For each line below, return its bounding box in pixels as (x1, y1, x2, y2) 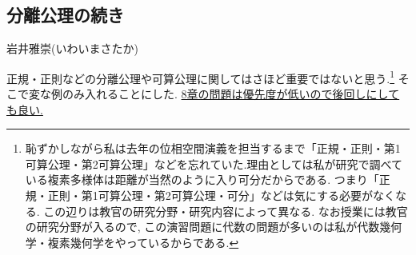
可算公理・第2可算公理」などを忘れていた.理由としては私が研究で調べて (25, 155, 403, 172)
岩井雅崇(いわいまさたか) (6, 40, 138, 57)
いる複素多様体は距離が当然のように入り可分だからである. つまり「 (25, 171, 379, 188)
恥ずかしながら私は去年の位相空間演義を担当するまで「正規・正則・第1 (25, 140, 401, 157)
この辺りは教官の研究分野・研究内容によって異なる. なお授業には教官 (43, 202, 408, 219)
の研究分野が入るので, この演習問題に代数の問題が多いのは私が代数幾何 (25, 218, 402, 235)
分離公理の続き (6, 2, 124, 27)
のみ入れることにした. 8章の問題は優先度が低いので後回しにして (62, 86, 400, 102)
